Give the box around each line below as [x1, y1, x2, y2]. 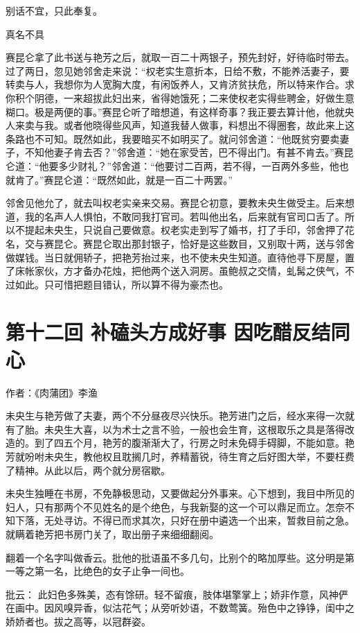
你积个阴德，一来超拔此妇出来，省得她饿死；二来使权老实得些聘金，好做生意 [6, 90, 354, 105]
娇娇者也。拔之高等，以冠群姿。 [6, 614, 151, 628]
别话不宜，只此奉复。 [6, 3, 102, 17]
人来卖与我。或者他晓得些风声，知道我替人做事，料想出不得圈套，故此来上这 [6, 118, 354, 132]
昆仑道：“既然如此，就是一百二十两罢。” [53, 172, 233, 187]
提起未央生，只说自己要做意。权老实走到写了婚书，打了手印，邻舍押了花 [24, 223, 354, 237]
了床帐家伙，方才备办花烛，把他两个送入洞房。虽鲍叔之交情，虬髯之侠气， [6, 263, 345, 278]
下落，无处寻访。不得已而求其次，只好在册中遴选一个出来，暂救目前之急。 [15, 513, 354, 528]
